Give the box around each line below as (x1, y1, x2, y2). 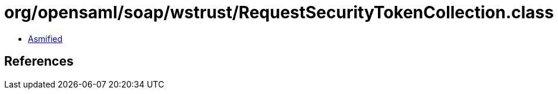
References (4, 54, 74, 69)
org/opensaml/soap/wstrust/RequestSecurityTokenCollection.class (4, 2, 554, 22)
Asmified (28, 33, 63, 44)
